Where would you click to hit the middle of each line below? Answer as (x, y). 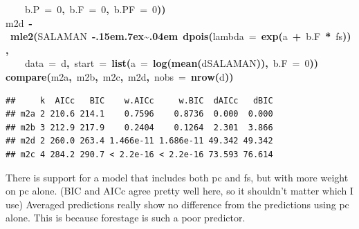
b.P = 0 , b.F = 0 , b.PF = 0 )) (95, 9)
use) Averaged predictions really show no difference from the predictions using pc (177, 204)
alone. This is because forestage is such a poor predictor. (126, 218)
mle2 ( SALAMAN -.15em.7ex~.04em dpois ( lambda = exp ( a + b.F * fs (177, 36)
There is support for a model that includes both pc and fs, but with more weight (177, 177)
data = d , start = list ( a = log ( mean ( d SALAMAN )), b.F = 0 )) (172, 63)
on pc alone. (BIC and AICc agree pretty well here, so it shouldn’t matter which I (179, 191)
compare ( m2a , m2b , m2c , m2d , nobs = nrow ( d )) (120, 76)
